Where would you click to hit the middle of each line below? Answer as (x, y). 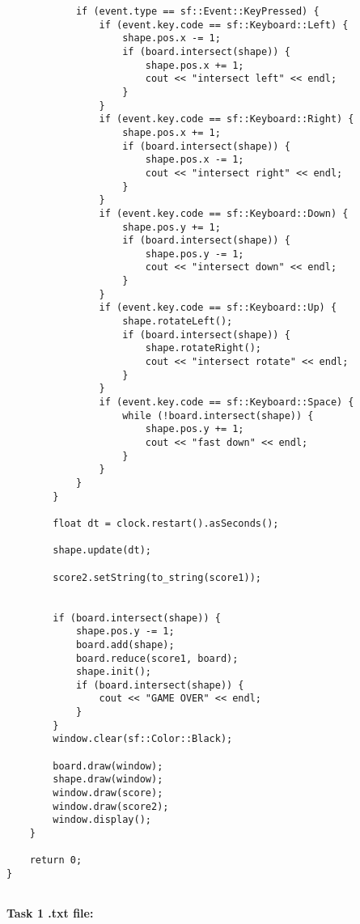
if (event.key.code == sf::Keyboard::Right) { (227, 119)
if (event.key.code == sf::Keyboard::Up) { (218, 308)
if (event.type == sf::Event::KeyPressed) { (197, 11)
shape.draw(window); (108, 780)
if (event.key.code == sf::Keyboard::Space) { (227, 403)
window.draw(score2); (111, 806)
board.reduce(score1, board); (157, 658)
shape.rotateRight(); (203, 348)
